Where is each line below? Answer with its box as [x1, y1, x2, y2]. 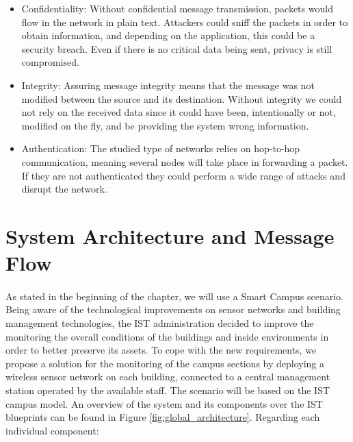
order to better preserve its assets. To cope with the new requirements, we [5, 343, 317, 357]
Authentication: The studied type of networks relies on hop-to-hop [21, 141, 300, 156]
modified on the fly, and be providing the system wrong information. [21, 118, 309, 132]
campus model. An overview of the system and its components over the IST [5, 396, 323, 410]
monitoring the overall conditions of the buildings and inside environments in [5, 329, 329, 343]
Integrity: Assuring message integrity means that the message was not [21, 77, 315, 92]
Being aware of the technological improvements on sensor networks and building [5, 302, 341, 317]
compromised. [21, 55, 79, 69]
